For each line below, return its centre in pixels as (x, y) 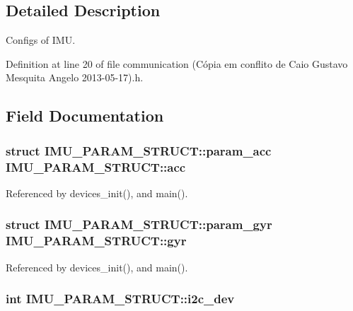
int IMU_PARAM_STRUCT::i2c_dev (120, 299)
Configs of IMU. (41, 40)
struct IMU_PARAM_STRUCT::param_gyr (139, 224)
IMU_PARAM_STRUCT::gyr (96, 241)
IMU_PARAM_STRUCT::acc (96, 166)
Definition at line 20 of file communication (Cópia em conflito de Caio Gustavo (177, 63)
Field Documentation (85, 116)
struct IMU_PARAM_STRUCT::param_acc (139, 150)
